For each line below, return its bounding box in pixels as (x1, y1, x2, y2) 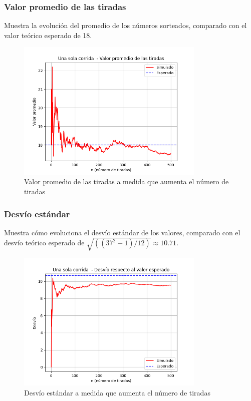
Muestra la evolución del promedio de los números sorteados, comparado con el (4, 20, 247, 31)
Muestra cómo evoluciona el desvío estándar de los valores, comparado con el (4, 227, 240, 237)
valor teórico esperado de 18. (4, 30, 92, 40)
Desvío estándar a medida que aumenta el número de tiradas (24, 387, 210, 397)
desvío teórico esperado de (4, 237, 85, 248)
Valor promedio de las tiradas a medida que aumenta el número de (24, 176, 229, 187)
